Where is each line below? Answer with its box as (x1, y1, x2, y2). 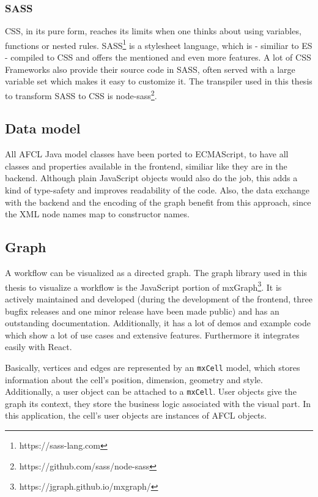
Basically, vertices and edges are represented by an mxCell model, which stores (5, 361, 300, 373)
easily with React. (5, 340, 72, 353)
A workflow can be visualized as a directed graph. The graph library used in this (5, 266, 308, 279)
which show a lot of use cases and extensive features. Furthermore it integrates (5, 328, 300, 341)
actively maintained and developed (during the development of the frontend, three (5, 292, 312, 305)
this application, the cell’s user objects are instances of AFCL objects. (5, 409, 267, 422)
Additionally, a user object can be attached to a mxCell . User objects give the (5, 385, 297, 398)
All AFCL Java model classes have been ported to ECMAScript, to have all (5, 148, 289, 160)
